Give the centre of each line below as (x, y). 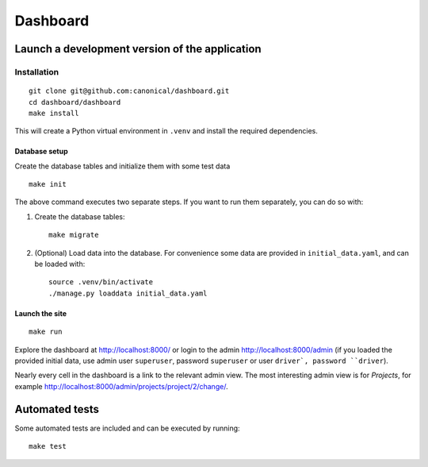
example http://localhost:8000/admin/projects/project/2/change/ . (122, 386)
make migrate (74, 235)
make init (48, 184)
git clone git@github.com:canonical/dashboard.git (129, 91)
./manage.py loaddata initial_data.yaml (128, 293)
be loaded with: (60, 264)
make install (54, 113)
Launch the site (41, 313)
